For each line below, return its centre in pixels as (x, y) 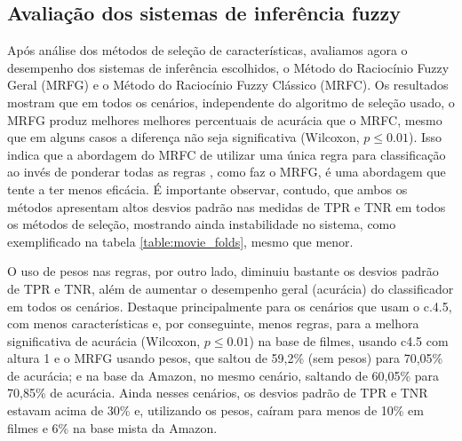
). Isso (425, 137)
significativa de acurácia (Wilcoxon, (104, 340)
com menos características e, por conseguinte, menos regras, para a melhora (213, 323)
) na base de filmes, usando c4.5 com (349, 340)
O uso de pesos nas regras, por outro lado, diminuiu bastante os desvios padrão (223, 271)
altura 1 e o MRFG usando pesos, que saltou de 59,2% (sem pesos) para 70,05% (225, 358)
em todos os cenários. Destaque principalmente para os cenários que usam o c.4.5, (230, 306)
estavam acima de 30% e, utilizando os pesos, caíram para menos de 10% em (215, 410)
